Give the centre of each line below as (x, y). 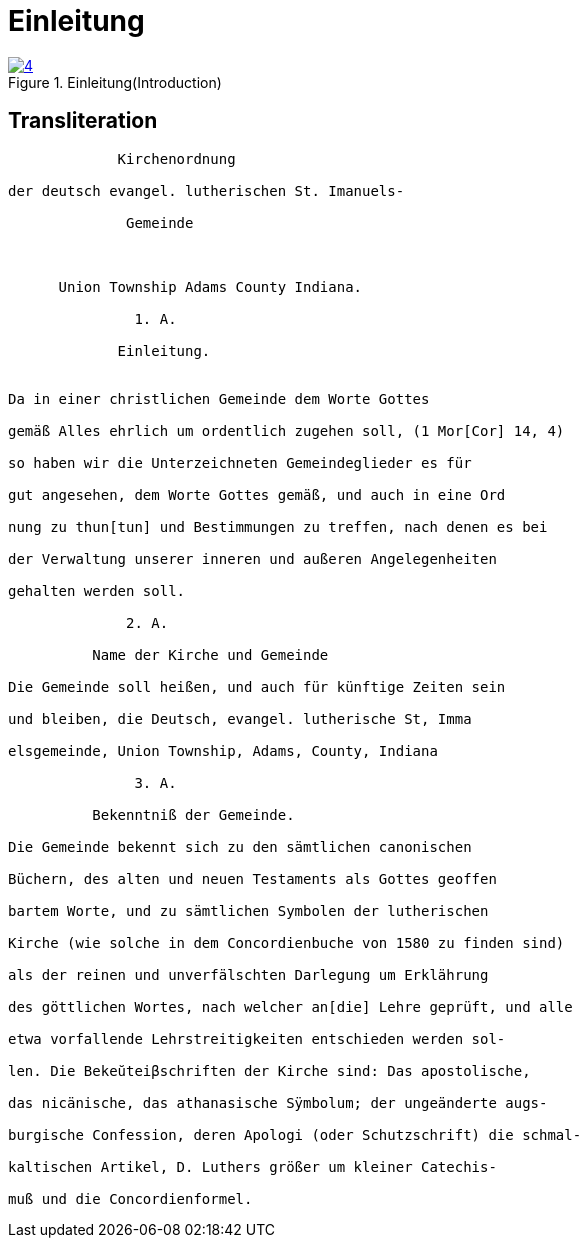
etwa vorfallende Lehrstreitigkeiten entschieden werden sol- (257, 1038)
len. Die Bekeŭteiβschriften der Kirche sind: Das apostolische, (269, 1070)
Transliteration (83, 121)
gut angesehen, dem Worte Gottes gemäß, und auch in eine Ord (257, 494)
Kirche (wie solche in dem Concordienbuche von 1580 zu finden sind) (286, 942)
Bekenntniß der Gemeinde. (193, 814)
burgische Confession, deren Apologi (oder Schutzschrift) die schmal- (295, 1134)
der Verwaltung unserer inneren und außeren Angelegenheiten (252, 558)
